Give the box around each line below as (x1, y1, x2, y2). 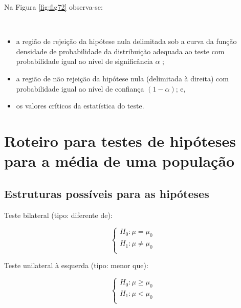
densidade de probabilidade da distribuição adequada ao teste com (16, 46, 225, 56)
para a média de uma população (4, 150, 235, 171)
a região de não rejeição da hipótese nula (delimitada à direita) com (16, 73, 229, 83)
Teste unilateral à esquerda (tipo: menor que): (4, 260, 148, 271)
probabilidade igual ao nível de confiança (16, 83, 144, 94)
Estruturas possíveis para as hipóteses (4, 185, 209, 201)
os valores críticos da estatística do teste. (16, 100, 144, 111)
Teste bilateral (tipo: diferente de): (4, 209, 113, 220)
